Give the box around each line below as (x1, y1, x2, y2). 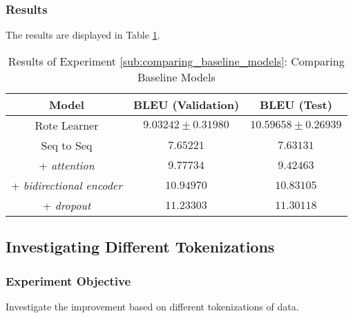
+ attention (39, 157, 95, 173)
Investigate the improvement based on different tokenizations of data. (6, 299, 299, 313)
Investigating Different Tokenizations (6, 236, 275, 257)
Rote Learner (35, 117, 99, 133)
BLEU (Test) (259, 96, 332, 112)
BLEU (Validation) (133, 96, 240, 112)
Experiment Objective (6, 272, 131, 289)
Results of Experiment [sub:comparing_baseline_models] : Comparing (8, 52, 345, 69)
